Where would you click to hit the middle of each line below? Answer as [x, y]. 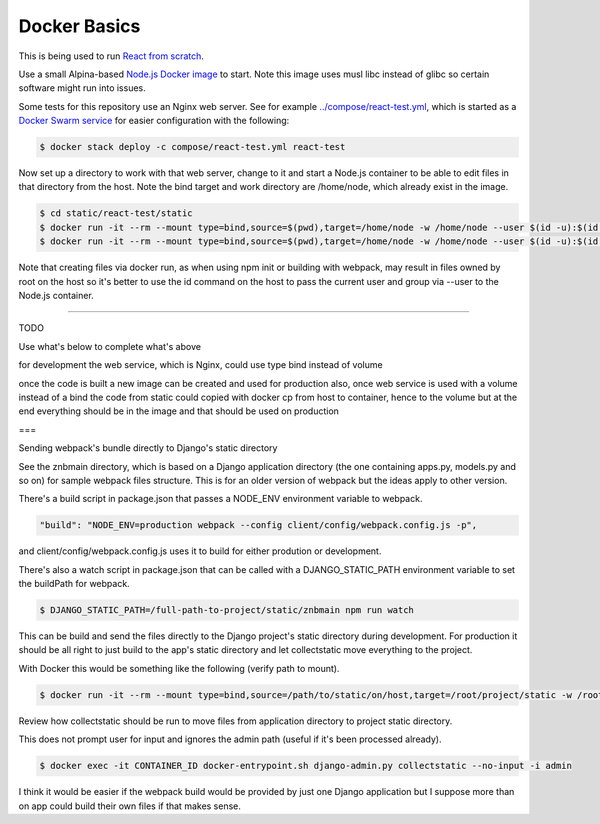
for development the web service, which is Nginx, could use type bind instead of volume [201, 365]
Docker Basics [79, 26]
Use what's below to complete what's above [110, 346]
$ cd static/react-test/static [116, 213]
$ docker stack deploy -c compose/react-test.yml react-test [192, 147]
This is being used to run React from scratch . [111, 56]
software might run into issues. [82, 88]
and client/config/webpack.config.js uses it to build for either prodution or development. [200, 551]
